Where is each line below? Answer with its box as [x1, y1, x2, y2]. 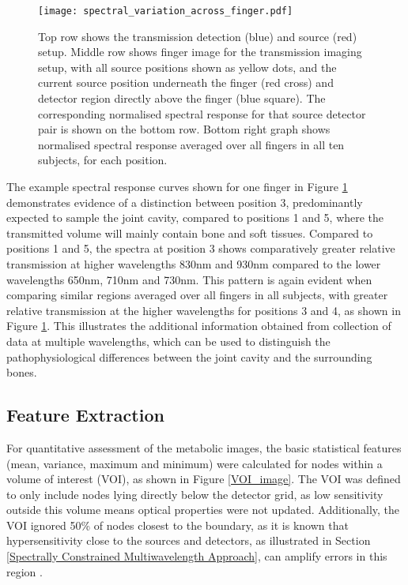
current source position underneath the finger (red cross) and [38, 74, 334, 91]
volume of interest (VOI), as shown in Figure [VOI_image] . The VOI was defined [6, 471, 401, 487]
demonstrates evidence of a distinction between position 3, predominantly [6, 193, 363, 210]
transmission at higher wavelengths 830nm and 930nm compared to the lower [6, 255, 381, 272]
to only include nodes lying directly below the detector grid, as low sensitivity [6, 486, 383, 502]
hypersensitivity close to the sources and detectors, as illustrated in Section [6, 532, 371, 549]
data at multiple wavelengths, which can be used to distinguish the [6, 332, 331, 349]
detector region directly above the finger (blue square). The [38, 90, 326, 107]
